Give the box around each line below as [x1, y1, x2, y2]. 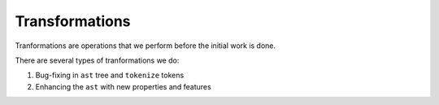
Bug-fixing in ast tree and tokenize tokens [35, 70, 185, 81]
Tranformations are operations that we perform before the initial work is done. [15, 41, 276, 50]
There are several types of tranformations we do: [15, 55, 180, 65]
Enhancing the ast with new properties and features [35, 81, 211, 91]
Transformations [15, 12, 131, 30]
